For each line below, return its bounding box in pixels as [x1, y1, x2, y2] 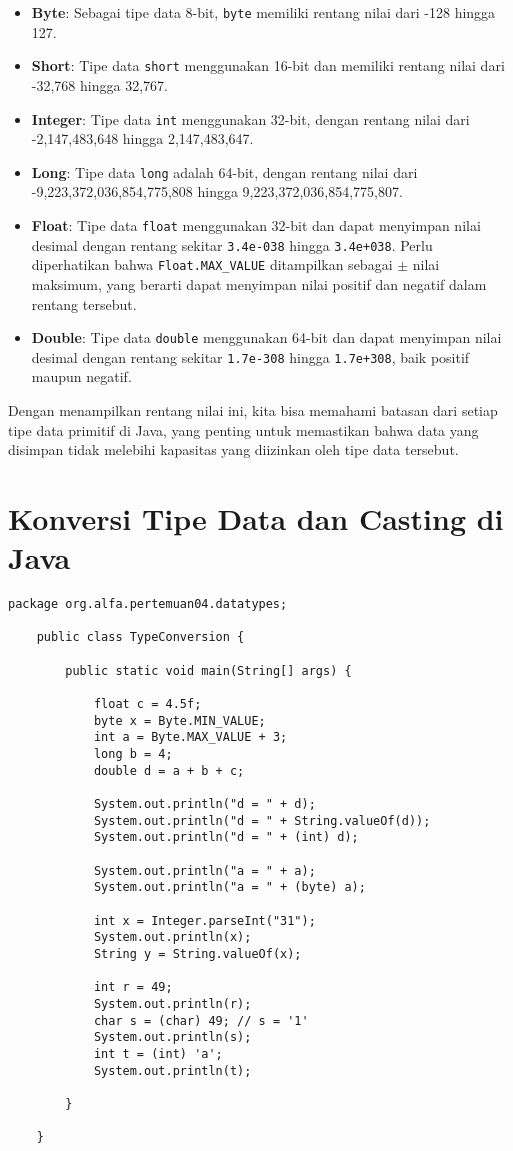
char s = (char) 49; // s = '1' [93, 1013, 309, 1028]
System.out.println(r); [93, 996, 252, 1011]
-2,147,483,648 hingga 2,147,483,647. [31, 128, 254, 149]
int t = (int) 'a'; [93, 1046, 223, 1061]
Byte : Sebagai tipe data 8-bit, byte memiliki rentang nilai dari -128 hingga [31, 2, 496, 22]
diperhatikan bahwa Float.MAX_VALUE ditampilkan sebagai [31, 254, 393, 275]
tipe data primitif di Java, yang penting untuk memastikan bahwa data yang [8, 419, 479, 440]
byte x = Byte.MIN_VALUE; [93, 713, 266, 728]
